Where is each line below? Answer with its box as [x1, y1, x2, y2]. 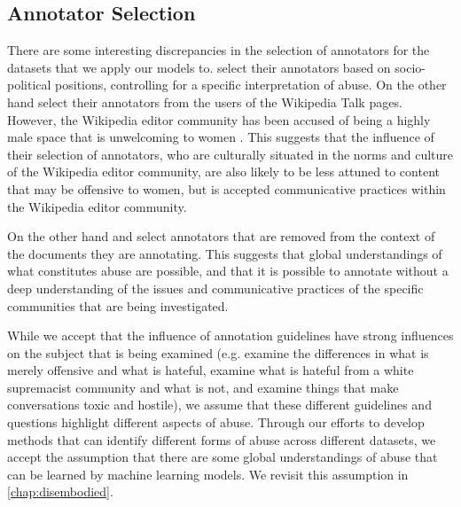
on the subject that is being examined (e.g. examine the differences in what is [7, 343, 429, 362]
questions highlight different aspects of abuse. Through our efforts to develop [7, 413, 425, 432]
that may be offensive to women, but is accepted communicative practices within [7, 179, 446, 198]
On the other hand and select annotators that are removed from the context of [7, 227, 435, 246]
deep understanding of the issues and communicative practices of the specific [7, 278, 424, 297]
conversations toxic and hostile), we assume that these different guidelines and [7, 395, 432, 414]
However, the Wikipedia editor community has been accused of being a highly [7, 110, 431, 129]
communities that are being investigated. [7, 296, 229, 315]
